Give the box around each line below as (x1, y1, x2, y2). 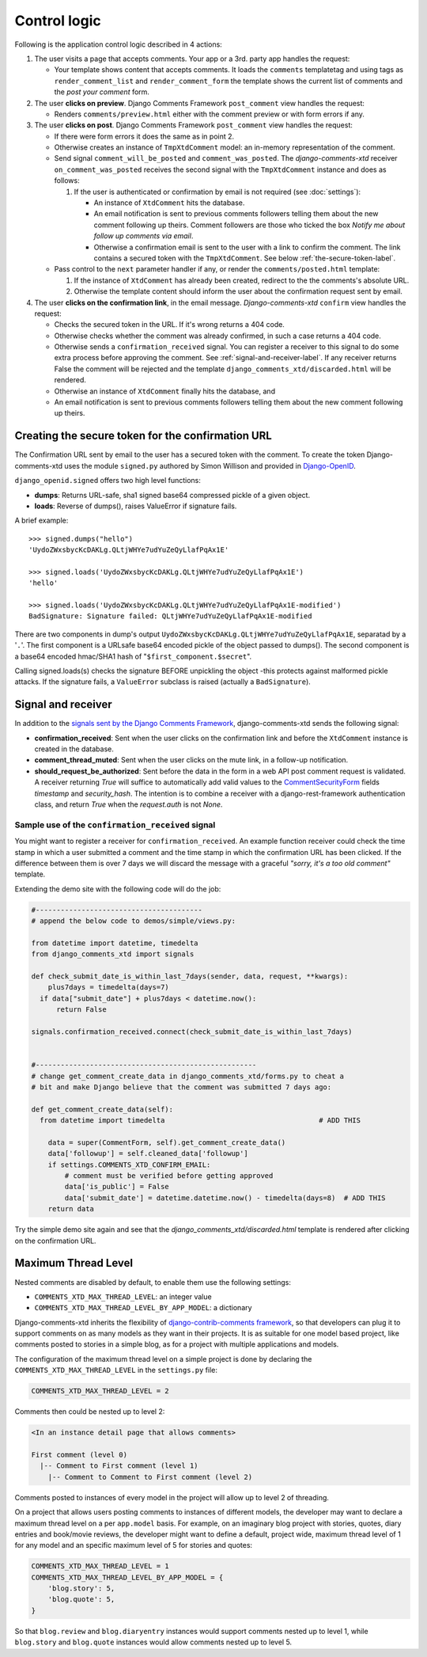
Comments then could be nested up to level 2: (14, 1407, 165, 1416)
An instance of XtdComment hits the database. (93, 198, 245, 207)
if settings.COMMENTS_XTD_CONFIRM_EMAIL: (47, 1160, 211, 1169)
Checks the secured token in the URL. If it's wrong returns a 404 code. (54, 320, 285, 329)
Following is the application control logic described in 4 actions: (14, 40, 223, 49)
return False (56, 1005, 107, 1014)
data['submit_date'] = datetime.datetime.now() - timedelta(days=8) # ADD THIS (64, 1193, 387, 1203)
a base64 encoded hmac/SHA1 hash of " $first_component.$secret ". (14, 652, 252, 661)
